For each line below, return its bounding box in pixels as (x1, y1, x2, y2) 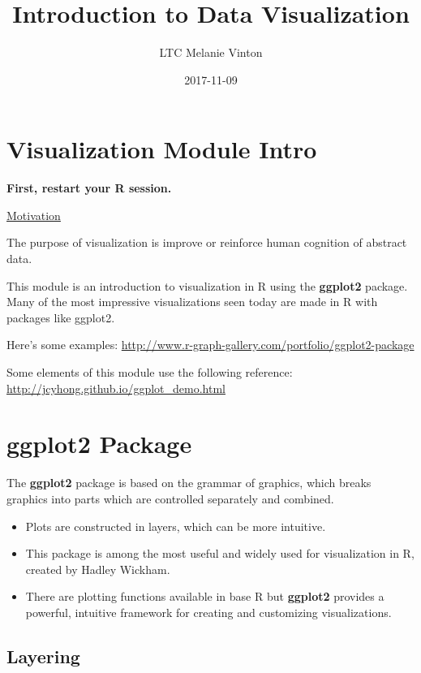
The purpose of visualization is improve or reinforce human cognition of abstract (6, 234, 407, 251)
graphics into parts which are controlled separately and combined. (6, 490, 334, 507)
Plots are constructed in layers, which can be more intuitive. (25, 517, 326, 534)
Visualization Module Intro (6, 132, 317, 166)
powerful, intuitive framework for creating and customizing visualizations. (25, 603, 392, 620)
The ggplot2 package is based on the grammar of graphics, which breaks (6, 474, 372, 491)
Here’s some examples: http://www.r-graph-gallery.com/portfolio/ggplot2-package (6, 336, 415, 353)
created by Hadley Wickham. (25, 560, 170, 577)
